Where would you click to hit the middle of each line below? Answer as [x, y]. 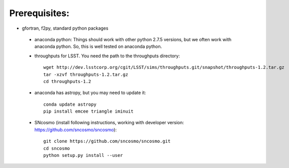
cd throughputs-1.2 [67, 81]
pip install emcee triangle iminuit [88, 111]
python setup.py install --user [83, 155]
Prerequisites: [39, 13]
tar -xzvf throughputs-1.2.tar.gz [86, 74]
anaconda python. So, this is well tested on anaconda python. [98, 47]
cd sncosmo [57, 148]
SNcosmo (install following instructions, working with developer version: [109, 123]
